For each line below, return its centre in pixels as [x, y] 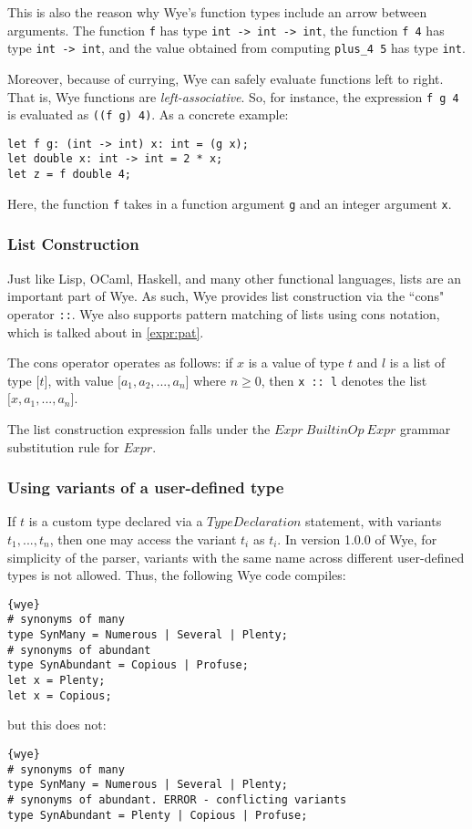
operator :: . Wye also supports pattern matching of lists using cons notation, [224, 313]
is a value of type [296, 363]
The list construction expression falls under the [139, 428]
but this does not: [57, 725]
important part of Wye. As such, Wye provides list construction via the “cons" [226, 296]
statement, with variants [374, 521]
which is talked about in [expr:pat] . [106, 332]
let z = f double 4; [70, 175]
